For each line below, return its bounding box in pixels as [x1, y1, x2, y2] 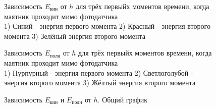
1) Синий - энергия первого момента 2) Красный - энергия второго [4, 21, 210, 31]
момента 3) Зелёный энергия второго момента [4, 30, 145, 41]
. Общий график [97, 94, 148, 104]
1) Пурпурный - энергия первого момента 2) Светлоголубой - [4, 67, 193, 78]
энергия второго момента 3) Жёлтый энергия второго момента [4, 77, 196, 88]
